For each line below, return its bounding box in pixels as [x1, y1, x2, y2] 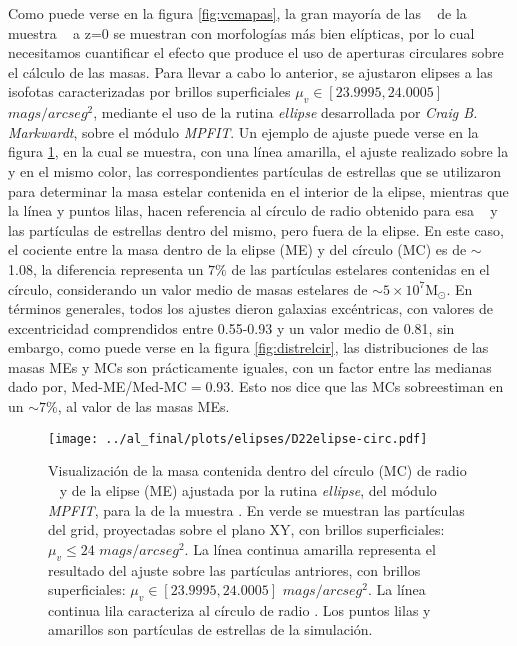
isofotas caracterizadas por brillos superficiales [8, 81, 291, 102]
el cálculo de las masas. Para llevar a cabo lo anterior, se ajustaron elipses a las [8, 61, 493, 82]
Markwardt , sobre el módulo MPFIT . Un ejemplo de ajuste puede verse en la [8, 121, 479, 142]
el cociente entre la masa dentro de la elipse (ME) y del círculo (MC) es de [8, 239, 467, 260]
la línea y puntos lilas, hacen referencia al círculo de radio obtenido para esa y [8, 200, 498, 221]
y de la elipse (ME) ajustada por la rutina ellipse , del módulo [59, 479, 437, 500]
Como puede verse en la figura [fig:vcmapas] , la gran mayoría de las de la [8, 3, 467, 23]
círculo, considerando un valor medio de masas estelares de [8, 278, 368, 299]
